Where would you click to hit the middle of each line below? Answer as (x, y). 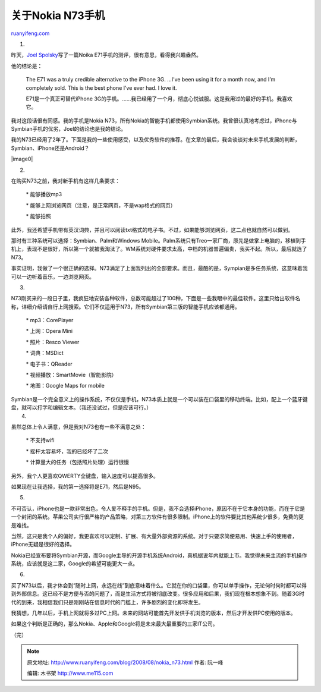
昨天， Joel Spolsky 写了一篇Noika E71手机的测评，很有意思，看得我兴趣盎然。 (106, 55)
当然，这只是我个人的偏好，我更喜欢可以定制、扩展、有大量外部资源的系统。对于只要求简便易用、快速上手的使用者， (154, 536)
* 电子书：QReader (49, 364)
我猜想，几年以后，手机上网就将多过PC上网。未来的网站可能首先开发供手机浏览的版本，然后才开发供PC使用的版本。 (154, 613)
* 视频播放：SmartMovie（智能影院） (71, 375)
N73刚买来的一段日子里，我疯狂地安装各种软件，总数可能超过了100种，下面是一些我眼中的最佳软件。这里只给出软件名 (156, 298)
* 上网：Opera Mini (49, 331)
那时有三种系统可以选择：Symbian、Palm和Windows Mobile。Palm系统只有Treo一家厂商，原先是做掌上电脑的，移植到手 (158, 240)
